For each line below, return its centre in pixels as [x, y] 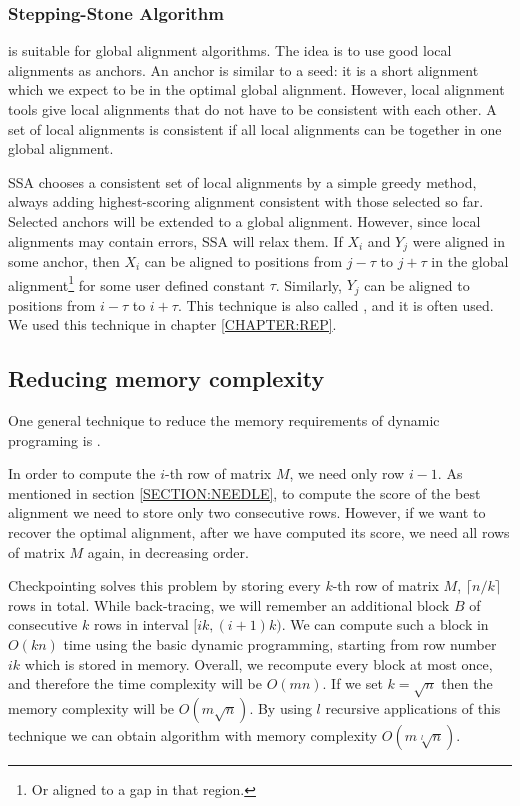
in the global [470, 261]
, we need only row [347, 473]
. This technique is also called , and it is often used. [335, 304]
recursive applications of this [413, 708]
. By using [280, 708]
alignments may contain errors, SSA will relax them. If [175, 240]
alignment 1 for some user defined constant [136, 283]
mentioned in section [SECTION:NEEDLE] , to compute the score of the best [244, 492]
